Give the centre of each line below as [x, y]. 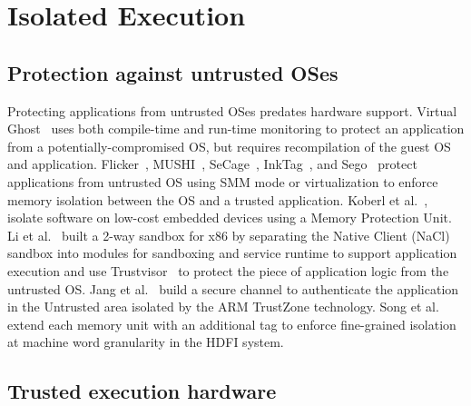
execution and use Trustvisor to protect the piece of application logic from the [228, 270]
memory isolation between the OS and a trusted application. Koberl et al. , [218, 199]
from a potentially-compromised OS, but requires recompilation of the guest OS [229, 146]
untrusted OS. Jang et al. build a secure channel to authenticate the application [233, 288]
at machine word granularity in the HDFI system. [146, 342]
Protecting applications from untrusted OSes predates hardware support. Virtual [232, 110]
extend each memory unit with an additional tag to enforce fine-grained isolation [232, 324]
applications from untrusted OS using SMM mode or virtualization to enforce [223, 181]
